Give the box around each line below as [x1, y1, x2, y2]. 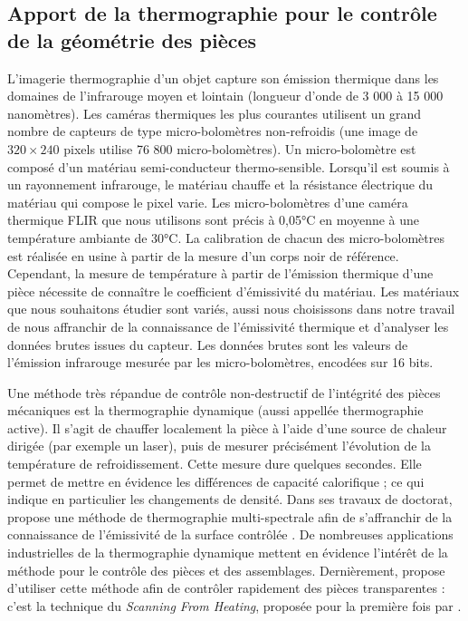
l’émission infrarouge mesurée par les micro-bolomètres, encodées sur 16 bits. [7, 353, 434, 372]
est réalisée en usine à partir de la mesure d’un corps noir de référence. [7, 246, 399, 265]
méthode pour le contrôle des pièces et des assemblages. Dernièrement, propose [7, 560, 445, 579]
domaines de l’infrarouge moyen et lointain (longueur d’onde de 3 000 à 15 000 [7, 86, 444, 105]
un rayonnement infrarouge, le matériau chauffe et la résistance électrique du [7, 175, 434, 194]
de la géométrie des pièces [7, 25, 257, 53]
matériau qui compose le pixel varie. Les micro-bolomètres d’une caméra [7, 192, 408, 211]
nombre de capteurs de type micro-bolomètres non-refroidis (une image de [7, 121, 418, 141]
